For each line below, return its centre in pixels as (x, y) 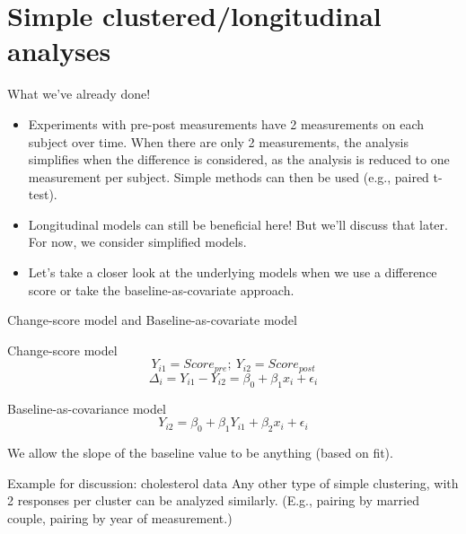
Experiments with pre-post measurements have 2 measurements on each (226, 123)
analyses (59, 51)
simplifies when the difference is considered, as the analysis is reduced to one (239, 159)
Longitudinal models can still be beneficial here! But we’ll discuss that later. (238, 224)
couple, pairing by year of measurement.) (120, 517)
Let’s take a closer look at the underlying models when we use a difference (233, 272)
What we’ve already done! (79, 94)
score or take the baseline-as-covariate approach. (161, 289)
